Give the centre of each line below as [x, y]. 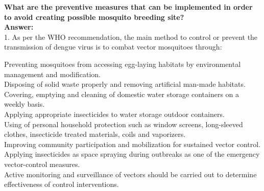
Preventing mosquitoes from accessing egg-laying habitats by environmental [123, 64]
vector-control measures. [42, 164]
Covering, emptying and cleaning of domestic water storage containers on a [122, 94]
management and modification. [53, 74]
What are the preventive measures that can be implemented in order [128, 7]
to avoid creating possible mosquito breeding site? [94, 17]
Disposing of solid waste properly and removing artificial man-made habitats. [125, 84]
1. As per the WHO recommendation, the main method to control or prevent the [131, 37]
